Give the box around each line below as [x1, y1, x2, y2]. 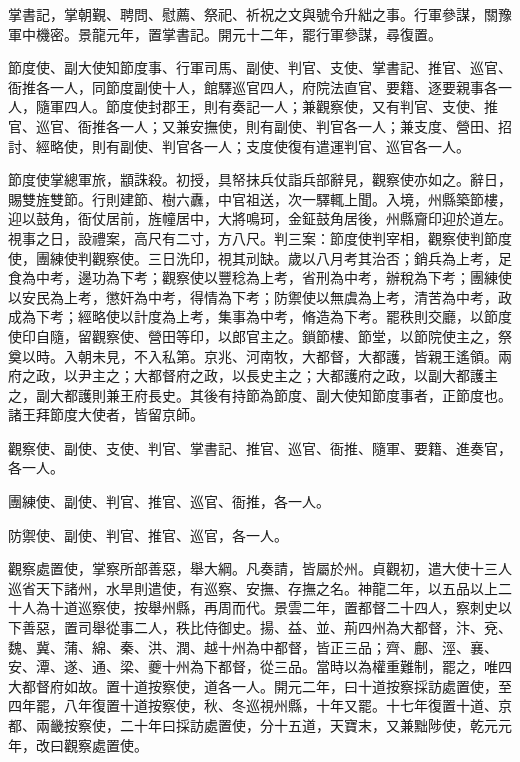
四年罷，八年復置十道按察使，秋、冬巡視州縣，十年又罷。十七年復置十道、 [8, 695, 498, 716]
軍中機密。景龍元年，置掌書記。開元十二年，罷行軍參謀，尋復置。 [8, 23, 442, 44]
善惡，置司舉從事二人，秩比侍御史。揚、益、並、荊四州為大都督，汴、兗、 [21, 617, 512, 638]
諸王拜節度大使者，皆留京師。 [8, 404, 204, 425]
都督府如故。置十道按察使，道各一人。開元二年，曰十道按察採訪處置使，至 [21, 675, 512, 696]
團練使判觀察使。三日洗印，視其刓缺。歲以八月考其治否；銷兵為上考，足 [35, 247, 512, 268]
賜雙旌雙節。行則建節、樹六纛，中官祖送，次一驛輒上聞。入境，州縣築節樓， [8, 188, 512, 209]
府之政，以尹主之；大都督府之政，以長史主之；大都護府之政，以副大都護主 [8, 365, 498, 386]
